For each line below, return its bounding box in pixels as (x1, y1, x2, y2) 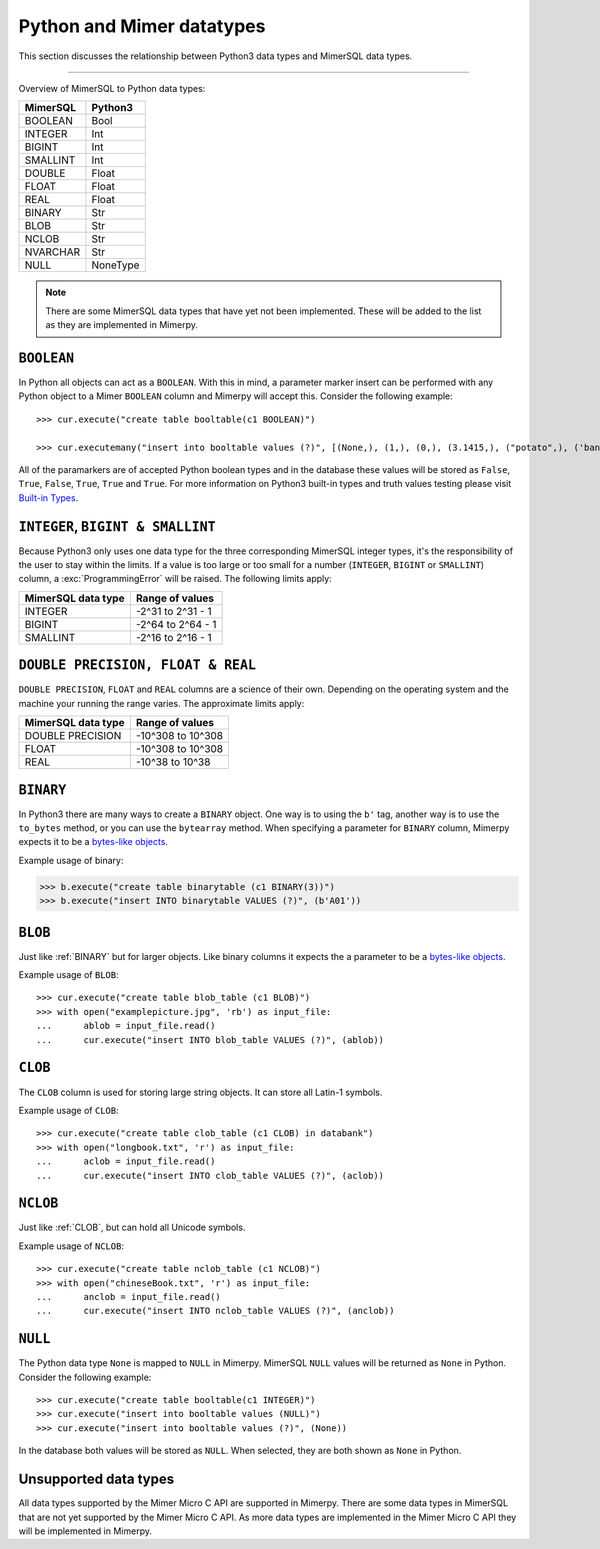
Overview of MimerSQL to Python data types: (18, 82, 206, 94)
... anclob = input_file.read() (36, 1291, 222, 1302)
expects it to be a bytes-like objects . (18, 836, 169, 848)
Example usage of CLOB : (18, 1104, 119, 1116)
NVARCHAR (24, 245, 80, 259)
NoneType (91, 258, 140, 272)
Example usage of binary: (18, 854, 124, 866)
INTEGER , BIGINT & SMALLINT (18, 518, 216, 535)
